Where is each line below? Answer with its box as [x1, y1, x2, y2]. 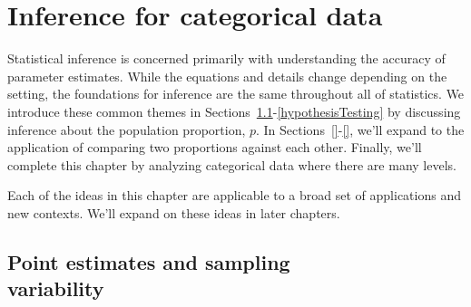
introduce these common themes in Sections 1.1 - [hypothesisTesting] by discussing [7, 101, 461, 120]
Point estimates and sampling [7, 247, 290, 275]
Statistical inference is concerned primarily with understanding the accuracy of [7, 49, 446, 68]
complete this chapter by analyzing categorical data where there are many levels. [7, 155, 456, 174]
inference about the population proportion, [7, 120, 246, 139]
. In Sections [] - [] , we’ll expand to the [256, 120, 465, 139]
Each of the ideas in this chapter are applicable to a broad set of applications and [7, 186, 461, 205]
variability [7, 274, 104, 302]
